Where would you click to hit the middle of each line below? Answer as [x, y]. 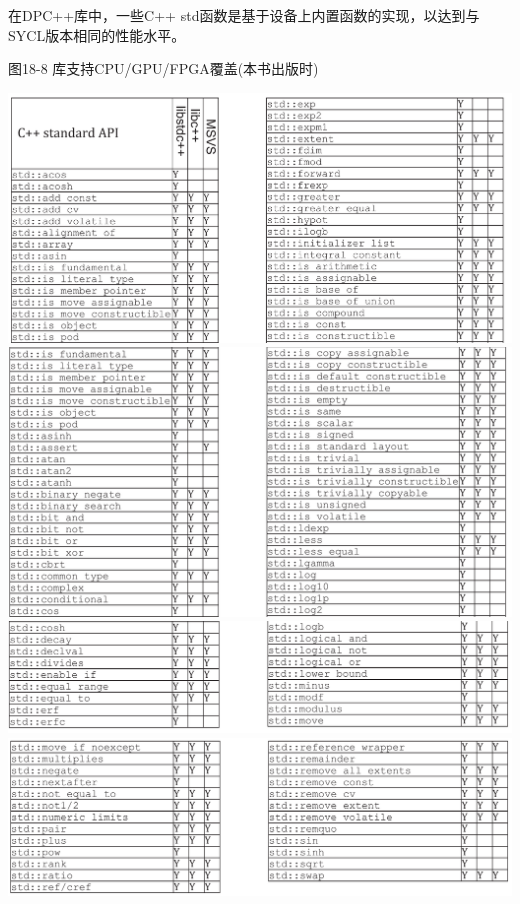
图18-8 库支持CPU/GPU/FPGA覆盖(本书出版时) [163, 68]
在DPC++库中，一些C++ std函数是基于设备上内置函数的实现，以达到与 [244, 15]
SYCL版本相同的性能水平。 [97, 34]
